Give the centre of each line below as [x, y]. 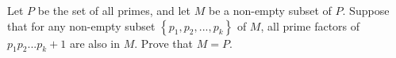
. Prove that [164, 43]
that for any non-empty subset [81, 25]
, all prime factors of [310, 25]
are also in [95, 43]
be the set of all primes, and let [114, 10]
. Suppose [366, 10]
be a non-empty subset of [270, 10]
